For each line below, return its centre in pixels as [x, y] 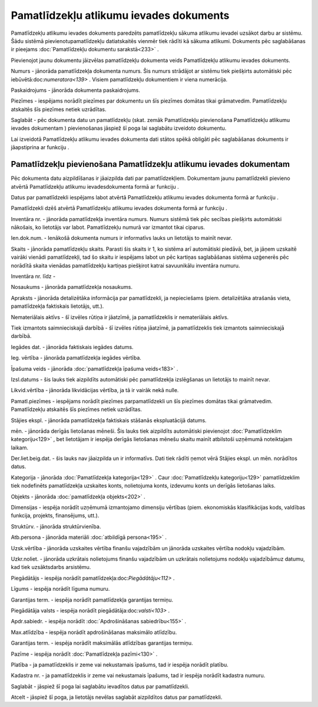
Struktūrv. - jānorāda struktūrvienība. [56, 526]
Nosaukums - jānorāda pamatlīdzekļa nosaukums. [72, 287]
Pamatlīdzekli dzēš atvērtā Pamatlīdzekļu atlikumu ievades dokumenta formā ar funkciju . [119, 208]
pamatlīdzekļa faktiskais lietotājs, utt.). [57, 306]
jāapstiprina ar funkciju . [40, 147]
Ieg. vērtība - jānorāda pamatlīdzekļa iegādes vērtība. [76, 358]
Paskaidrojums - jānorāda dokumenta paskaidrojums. [76, 90]
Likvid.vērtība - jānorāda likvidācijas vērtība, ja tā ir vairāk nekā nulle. [95, 390]
